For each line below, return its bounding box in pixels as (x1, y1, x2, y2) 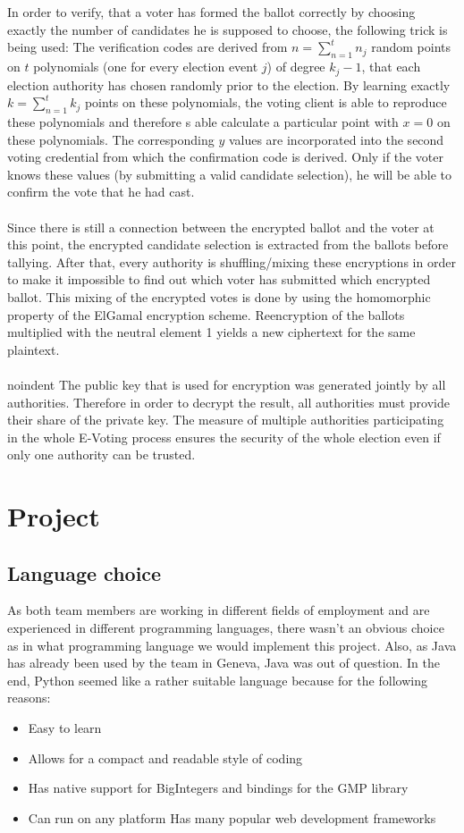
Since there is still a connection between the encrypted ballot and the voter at (7, 217, 434, 236)
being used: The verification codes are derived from (7, 38, 288, 56)
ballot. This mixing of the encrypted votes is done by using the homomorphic (7, 287, 431, 306)
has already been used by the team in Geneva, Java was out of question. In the (7, 653, 440, 672)
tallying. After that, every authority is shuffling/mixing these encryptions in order (7, 252, 456, 271)
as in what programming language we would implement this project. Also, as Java (7, 635, 457, 654)
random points (371, 38, 451, 56)
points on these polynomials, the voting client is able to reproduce (84, 93, 447, 112)
